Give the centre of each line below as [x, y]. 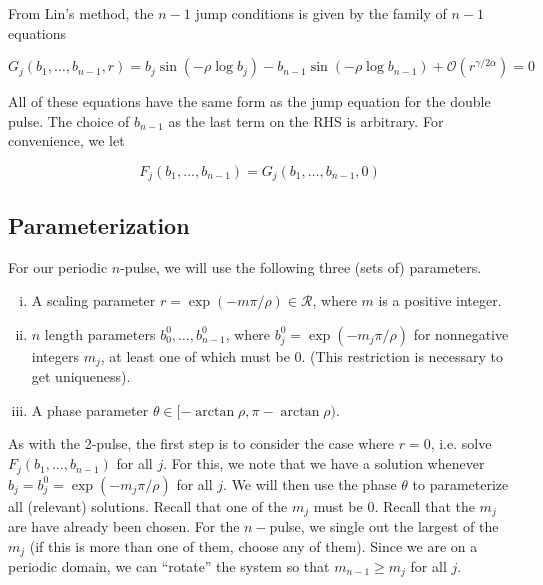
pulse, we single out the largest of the [384, 525]
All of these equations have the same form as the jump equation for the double [249, 101]
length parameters [100, 333]
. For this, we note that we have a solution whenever [324, 463]
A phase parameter [90, 409]
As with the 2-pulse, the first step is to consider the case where [201, 443]
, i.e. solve [461, 443]
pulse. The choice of [69, 120]
